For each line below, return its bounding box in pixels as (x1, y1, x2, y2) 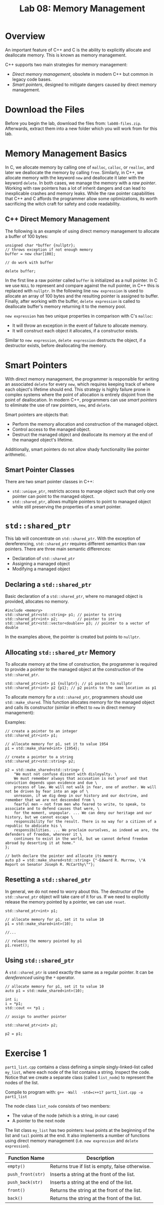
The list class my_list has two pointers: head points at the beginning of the (5, 1127, 155, 1133)
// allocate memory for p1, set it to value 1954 (5, 741, 109, 746)
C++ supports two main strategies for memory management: (5, 61, 128, 67)
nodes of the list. (5, 1080, 39, 1086)
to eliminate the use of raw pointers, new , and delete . (5, 402, 111, 408)
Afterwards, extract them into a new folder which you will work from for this (5, 125, 158, 131)
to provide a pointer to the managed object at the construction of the (5, 666, 143, 672)
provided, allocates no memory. (5, 598, 69, 605)
